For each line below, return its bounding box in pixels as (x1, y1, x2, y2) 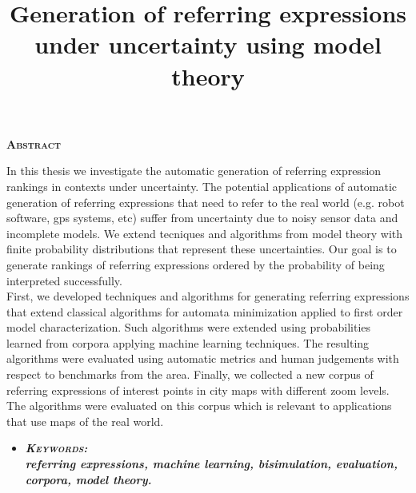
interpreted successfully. (6, 272, 122, 288)
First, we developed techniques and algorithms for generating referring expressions (6, 288, 410, 304)
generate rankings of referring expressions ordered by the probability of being (6, 256, 385, 272)
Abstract (6, 135, 62, 152)
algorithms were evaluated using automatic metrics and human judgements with (6, 350, 399, 367)
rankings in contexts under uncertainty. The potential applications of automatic (6, 177, 398, 194)
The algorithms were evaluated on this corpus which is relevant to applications (6, 397, 392, 414)
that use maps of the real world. (6, 412, 164, 429)
